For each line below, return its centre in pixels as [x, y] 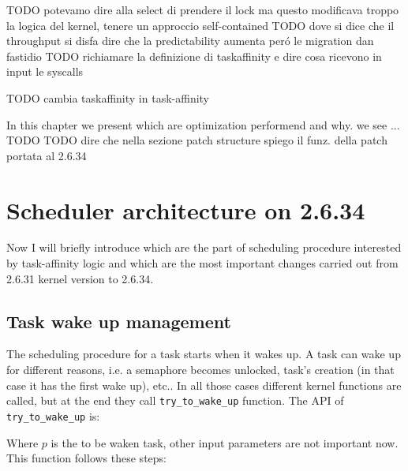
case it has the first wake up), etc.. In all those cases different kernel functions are [204, 385]
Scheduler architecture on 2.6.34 [186, 209]
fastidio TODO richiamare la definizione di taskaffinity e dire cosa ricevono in [194, 56]
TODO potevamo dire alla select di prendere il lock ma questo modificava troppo [203, 9]
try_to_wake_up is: [53, 415]
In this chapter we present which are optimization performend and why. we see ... [203, 124]
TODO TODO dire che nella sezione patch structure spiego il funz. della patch [197, 140]
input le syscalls [45, 71]
